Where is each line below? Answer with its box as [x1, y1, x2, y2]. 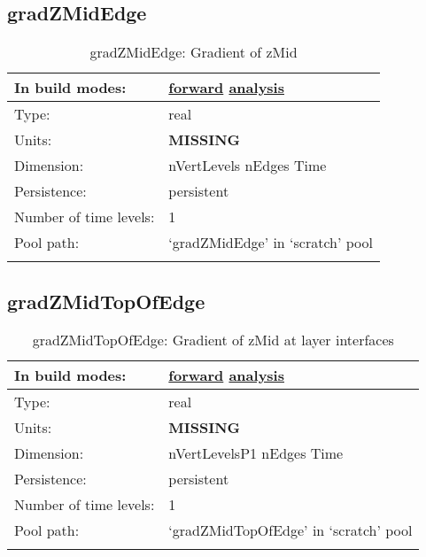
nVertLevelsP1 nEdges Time [168, 443, 344, 464]
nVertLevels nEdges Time [168, 155, 327, 176]
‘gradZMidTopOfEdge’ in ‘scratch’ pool [168, 520, 413, 541]
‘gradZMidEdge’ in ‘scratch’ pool [168, 232, 374, 253]
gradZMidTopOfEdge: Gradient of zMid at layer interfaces [32, 329, 394, 351]
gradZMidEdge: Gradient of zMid [89, 42, 298, 63]
